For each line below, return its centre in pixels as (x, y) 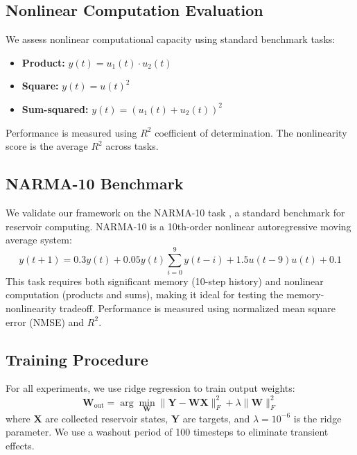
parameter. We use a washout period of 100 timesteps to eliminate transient (167, 432)
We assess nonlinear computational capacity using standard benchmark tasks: (171, 39)
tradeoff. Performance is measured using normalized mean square (197, 308)
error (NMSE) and (45, 321)
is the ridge (317, 418)
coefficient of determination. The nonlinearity (251, 132)
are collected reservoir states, (107, 418)
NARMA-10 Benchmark (95, 183)
